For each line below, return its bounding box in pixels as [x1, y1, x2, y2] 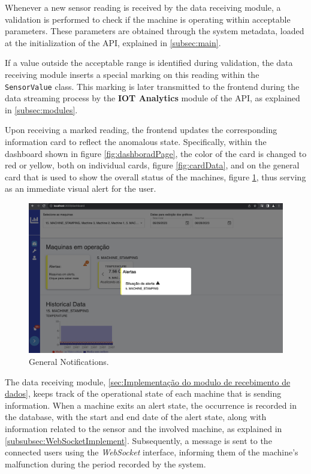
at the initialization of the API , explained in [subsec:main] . [5, 36, 221, 49]
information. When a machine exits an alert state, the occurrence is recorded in [5, 398, 297, 411]
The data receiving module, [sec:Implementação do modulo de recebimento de [5, 375, 291, 388]
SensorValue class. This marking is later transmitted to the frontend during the [5, 80, 300, 92]
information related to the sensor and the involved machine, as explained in [5, 422, 282, 435]
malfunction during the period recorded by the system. [5, 457, 206, 470]
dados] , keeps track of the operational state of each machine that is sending [5, 387, 282, 400]
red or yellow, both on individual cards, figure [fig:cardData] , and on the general [5, 159, 300, 171]
